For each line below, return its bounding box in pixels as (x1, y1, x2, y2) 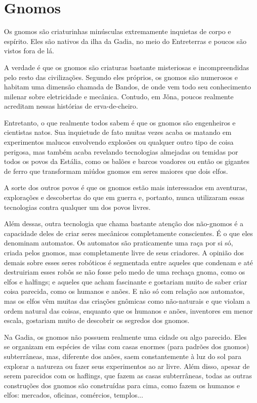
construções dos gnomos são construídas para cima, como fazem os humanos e (4, 380, 240, 390)
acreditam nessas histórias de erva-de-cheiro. (4, 101, 138, 111)
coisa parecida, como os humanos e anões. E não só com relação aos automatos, (4, 286, 245, 296)
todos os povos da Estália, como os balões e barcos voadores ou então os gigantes (4, 156, 250, 166)
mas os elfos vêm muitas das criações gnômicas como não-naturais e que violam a (4, 295, 250, 306)
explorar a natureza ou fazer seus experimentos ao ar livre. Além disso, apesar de (4, 361, 250, 371)
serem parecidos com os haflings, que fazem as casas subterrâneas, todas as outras (4, 370, 252, 381)
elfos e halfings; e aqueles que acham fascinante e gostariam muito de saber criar (4, 276, 248, 286)
